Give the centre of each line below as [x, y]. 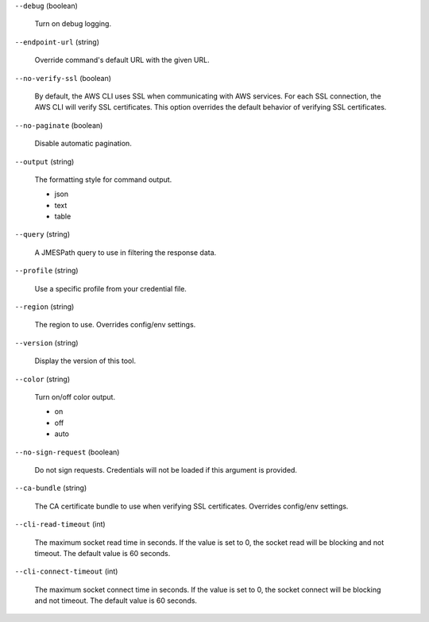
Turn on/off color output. [75, 396]
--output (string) [44, 161]
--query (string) [43, 234]
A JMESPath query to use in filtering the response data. [126, 252]
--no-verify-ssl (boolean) [63, 78]
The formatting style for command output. [103, 180]
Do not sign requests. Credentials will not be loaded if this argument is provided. [166, 469]
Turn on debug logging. [73, 24]
